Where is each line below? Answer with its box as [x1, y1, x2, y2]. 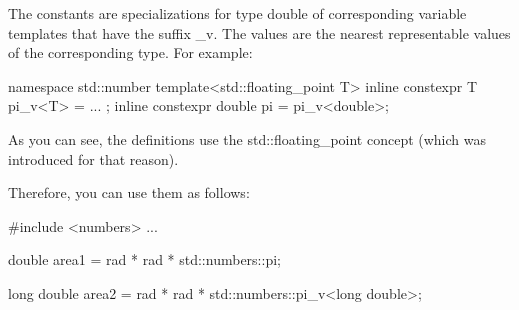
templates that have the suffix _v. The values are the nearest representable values [8, 22, 511, 43]
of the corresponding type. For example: [8, 42, 253, 63]
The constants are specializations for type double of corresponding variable [8, 3, 467, 23]
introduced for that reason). [8, 148, 179, 169]
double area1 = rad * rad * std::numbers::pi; [8, 249, 281, 270]
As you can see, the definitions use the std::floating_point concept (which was [8, 128, 487, 149]
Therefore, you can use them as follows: [8, 182, 250, 203]
